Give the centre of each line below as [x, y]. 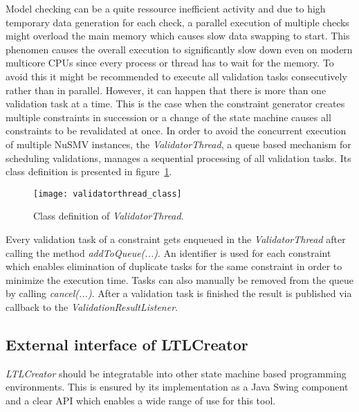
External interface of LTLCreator [127, 344]
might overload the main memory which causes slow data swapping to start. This [178, 36]
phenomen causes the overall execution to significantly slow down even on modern [179, 49]
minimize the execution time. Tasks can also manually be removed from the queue [180, 279]
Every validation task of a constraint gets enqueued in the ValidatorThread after [176, 239]
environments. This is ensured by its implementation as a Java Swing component [177, 387]
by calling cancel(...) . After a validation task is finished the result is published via [179, 293]
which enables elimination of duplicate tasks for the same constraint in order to [174, 266]
